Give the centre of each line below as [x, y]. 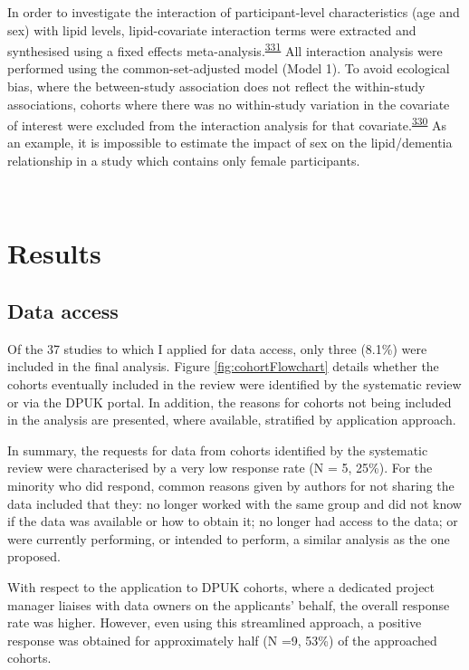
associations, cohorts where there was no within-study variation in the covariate [229, 104]
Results [54, 253]
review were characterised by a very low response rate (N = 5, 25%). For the [220, 468]
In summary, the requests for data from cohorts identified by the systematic [218, 450]
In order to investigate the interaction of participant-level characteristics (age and [234, 12]
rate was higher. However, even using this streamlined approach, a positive [215, 622]
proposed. [34, 556]
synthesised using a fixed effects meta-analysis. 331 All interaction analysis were [225, 49]
